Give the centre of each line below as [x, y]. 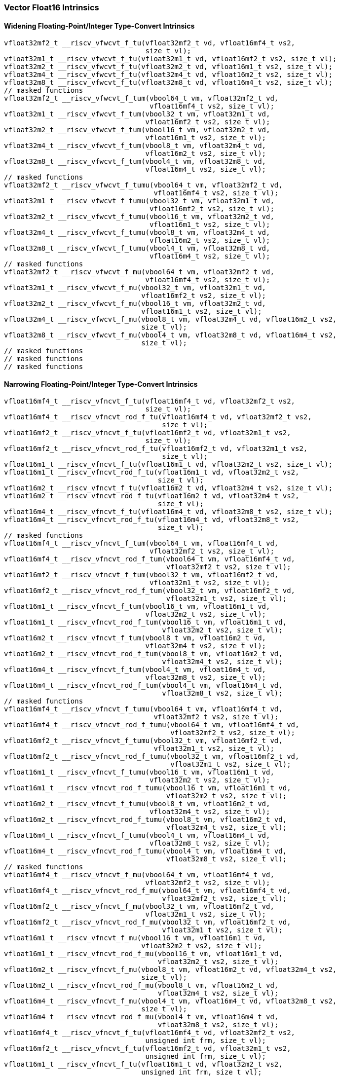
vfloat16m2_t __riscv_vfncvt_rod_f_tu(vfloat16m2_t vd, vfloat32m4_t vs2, [152, 496]
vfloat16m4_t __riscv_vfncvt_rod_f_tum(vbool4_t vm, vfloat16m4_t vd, [143, 686]
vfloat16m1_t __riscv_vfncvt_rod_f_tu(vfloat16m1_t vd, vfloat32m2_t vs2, [152, 472]
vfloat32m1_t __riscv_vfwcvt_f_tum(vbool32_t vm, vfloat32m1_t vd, [137, 114]
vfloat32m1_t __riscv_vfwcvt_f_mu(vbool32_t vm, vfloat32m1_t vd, [135, 288]
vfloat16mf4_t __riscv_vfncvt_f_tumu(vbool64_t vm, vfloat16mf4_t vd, [143, 709]
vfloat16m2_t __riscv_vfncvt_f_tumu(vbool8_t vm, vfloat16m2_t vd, [137, 804]
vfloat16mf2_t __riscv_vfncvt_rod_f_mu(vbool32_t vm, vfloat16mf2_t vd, [148, 922]
